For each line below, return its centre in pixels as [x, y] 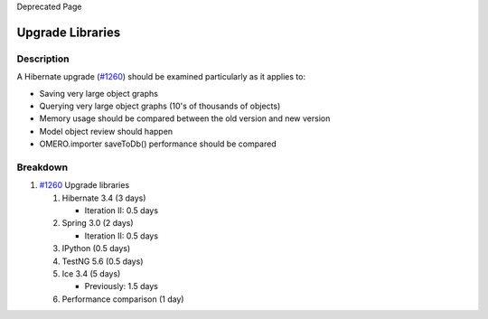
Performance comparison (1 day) [123, 299]
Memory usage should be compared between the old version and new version [185, 118]
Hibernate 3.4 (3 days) [104, 198]
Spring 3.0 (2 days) [98, 223]
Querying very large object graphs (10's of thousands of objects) [160, 106]
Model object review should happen [106, 131]
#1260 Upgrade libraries [84, 185]
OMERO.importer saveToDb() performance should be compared [158, 144]
